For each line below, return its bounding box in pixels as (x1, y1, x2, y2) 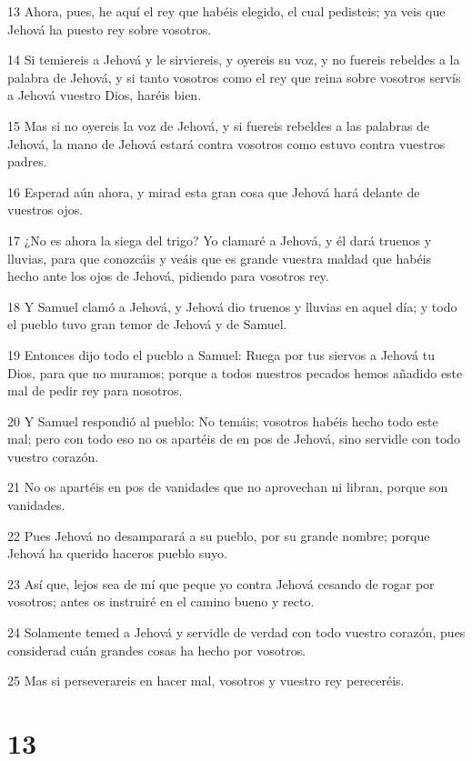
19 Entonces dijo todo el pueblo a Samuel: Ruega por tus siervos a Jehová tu (7, 345, 435, 364)
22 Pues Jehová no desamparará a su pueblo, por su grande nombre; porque (7, 526, 430, 545)
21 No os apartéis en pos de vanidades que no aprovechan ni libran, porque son (7, 477, 448, 496)
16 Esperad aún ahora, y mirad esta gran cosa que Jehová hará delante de (7, 182, 420, 201)
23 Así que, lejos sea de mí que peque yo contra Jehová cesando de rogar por (7, 574, 435, 593)
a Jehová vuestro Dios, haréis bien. (7, 85, 202, 105)
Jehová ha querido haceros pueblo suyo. (7, 544, 227, 563)
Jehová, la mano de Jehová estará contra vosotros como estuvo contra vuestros (7, 134, 446, 153)
